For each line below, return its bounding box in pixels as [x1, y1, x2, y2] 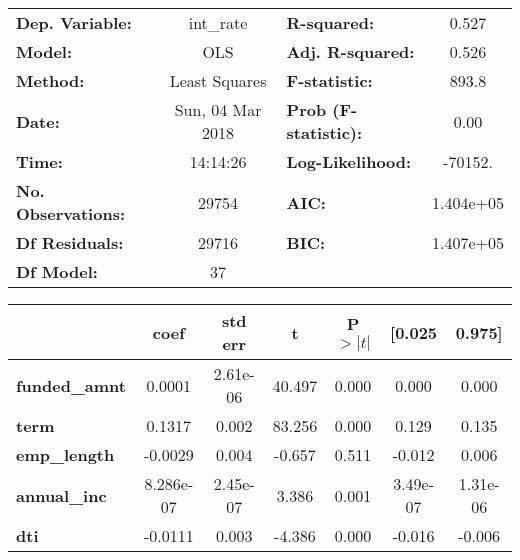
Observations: [16, 202, 126, 225]
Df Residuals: [16, 231, 124, 254]
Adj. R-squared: [286, 40, 415, 63]
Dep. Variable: [16, 11, 132, 34]
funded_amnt [16, 373, 126, 397]
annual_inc [16, 483, 107, 507]
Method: [16, 69, 85, 92]
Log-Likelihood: [286, 150, 412, 173]
